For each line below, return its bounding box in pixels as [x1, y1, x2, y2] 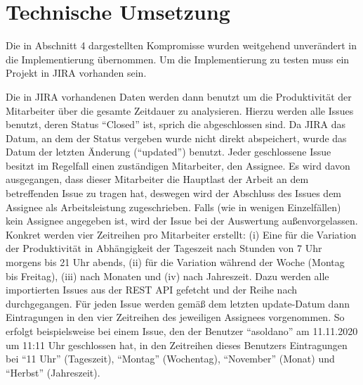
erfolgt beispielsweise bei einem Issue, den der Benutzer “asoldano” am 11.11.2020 [6, 324, 358, 338]
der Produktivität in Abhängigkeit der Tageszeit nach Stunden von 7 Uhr [6, 241, 322, 255]
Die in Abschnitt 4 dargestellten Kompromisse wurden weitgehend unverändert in [6, 38, 357, 53]
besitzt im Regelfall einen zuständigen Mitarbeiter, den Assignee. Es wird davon [6, 158, 350, 172]
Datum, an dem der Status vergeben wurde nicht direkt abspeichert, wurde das [6, 130, 347, 145]
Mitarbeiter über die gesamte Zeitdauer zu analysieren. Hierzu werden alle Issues [6, 103, 354, 118]
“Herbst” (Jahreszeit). [6, 365, 100, 379]
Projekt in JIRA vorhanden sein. [6, 65, 147, 80]
